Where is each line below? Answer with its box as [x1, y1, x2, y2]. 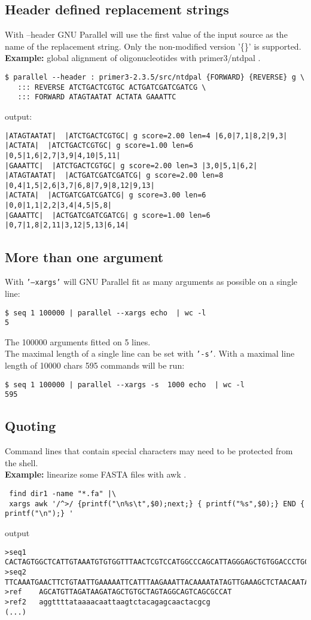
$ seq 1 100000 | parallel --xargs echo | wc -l [5, 308, 206, 317]
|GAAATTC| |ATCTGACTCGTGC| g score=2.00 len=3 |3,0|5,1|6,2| [5, 161, 258, 170]
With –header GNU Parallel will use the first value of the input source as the [5, 28, 288, 41]
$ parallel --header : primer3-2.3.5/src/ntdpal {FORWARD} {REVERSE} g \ [5, 72, 305, 81]
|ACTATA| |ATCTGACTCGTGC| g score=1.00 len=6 [5, 141, 193, 150]
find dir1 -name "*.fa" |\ [9, 490, 117, 499]
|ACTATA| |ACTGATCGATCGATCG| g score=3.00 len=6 [5, 191, 206, 200]
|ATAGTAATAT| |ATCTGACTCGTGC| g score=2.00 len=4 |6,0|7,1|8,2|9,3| [5, 131, 288, 140]
